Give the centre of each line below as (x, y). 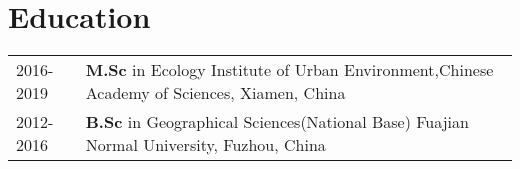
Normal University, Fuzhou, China (205, 145)
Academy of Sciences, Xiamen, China (215, 93)
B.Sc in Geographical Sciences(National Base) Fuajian (277, 122)
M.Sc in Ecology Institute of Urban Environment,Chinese (289, 70)
